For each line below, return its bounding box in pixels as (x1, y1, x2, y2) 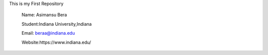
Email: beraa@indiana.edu (21, 30, 75, 36)
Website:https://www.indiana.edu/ (21, 39, 91, 45)
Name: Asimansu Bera (21, 12, 67, 18)
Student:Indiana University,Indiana (21, 21, 92, 27)
